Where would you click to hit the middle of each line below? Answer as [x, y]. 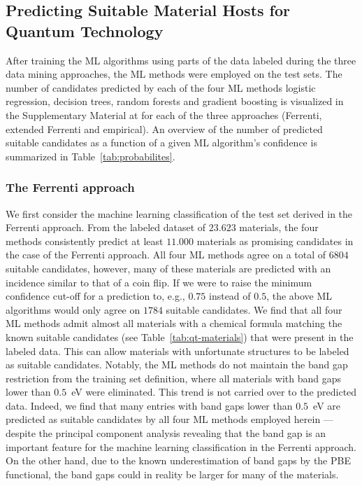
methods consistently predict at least [85, 241]
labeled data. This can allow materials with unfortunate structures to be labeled [178, 350]
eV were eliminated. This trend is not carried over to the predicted [214, 392]
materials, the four [279, 227]
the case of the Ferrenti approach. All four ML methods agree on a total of [166, 255]
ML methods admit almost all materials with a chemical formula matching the [174, 323]
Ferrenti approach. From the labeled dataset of [106, 227]
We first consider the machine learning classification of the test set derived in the [179, 213]
